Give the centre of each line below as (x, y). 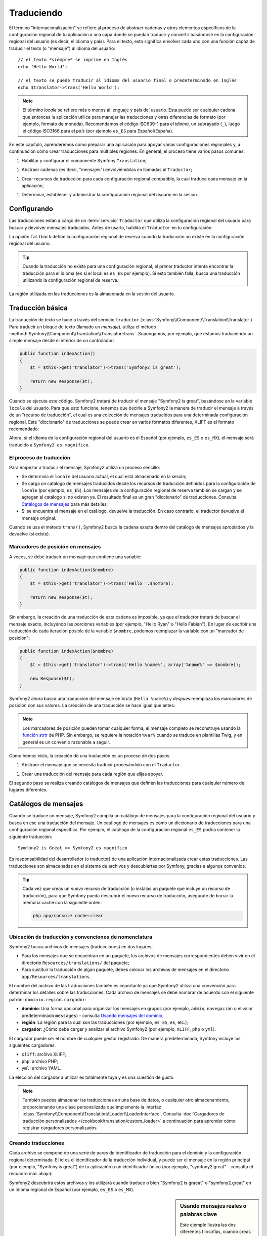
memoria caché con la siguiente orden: (62, 903)
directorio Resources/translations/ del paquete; (75, 963)
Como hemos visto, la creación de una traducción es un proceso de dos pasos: (90, 755)
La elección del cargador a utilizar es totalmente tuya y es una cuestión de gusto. (92, 1077)
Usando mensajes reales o (213, 1206)
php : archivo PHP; (40, 1061)
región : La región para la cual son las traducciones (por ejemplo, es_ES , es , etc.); (105, 1022)
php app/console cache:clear (68, 916)
